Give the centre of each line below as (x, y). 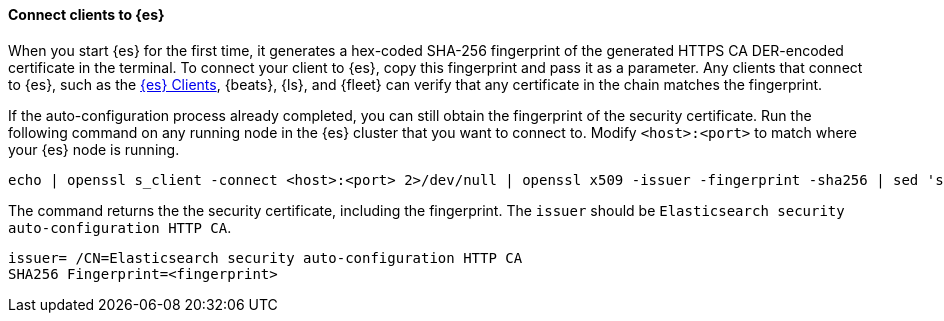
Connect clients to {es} (86, 14)
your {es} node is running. (94, 149)
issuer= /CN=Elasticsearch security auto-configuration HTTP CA (265, 257)
